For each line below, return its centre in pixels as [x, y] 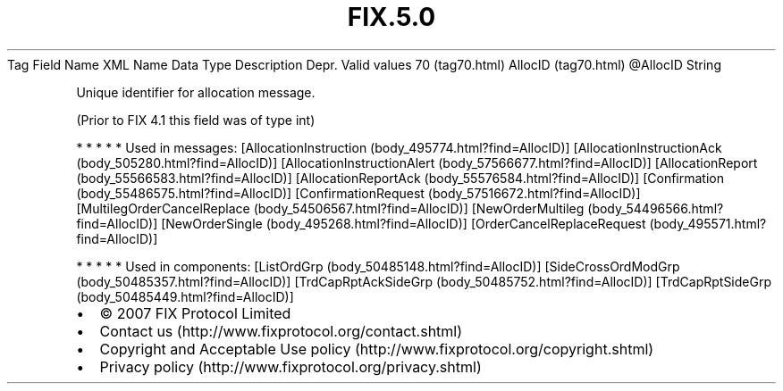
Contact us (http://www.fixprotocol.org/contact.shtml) [281, 331]
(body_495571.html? [708, 223]
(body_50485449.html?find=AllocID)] [185, 296]
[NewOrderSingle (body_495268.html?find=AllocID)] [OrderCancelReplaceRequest [404, 223]
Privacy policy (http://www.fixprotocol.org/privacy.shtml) [290, 366]
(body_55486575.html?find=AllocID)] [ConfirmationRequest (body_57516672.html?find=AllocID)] [358, 193]
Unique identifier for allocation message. [196, 92]
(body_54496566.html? [656, 208]
